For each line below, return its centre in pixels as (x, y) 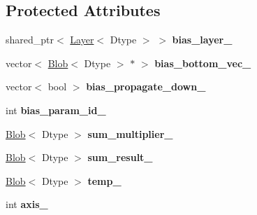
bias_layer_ (202, 40)
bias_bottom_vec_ (203, 63)
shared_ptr (30, 40)
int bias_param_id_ (56, 110)
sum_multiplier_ (130, 133)
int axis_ (27, 204)
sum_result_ (120, 157)
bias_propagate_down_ (146, 86)
